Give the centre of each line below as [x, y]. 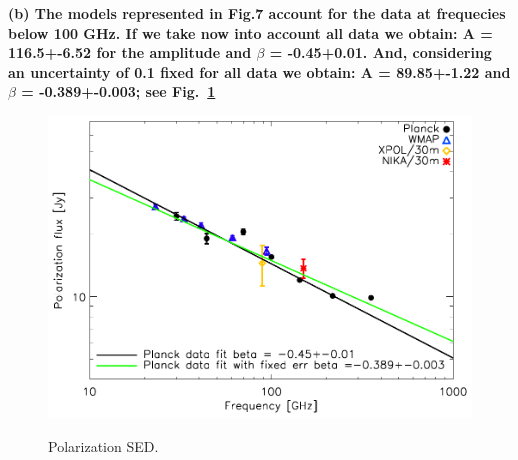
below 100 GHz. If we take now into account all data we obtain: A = [250, 32]
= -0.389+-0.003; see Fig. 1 [118, 91]
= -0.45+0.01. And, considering [380, 52]
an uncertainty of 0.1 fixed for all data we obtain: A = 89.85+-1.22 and [259, 71]
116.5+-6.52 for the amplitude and [130, 52]
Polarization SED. [103, 445]
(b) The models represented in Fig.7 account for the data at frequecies [257, 13]
